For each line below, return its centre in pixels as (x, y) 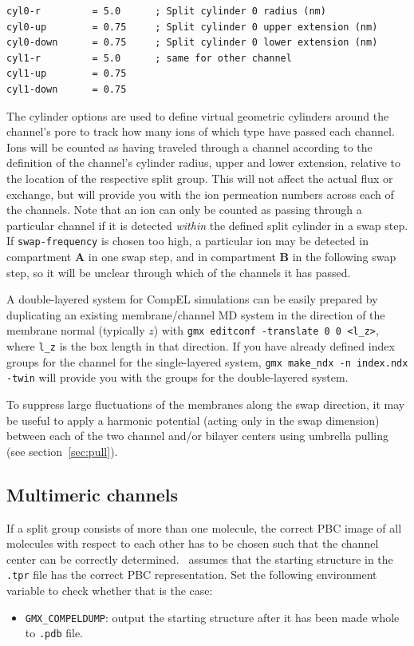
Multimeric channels (93, 494)
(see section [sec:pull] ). (62, 451)
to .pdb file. (54, 633)
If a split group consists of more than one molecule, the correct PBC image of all (204, 527)
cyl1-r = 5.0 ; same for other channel (149, 58)
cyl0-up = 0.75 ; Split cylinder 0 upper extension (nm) (192, 27)
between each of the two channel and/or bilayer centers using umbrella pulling (198, 436)
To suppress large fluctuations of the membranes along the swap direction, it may (206, 404)
